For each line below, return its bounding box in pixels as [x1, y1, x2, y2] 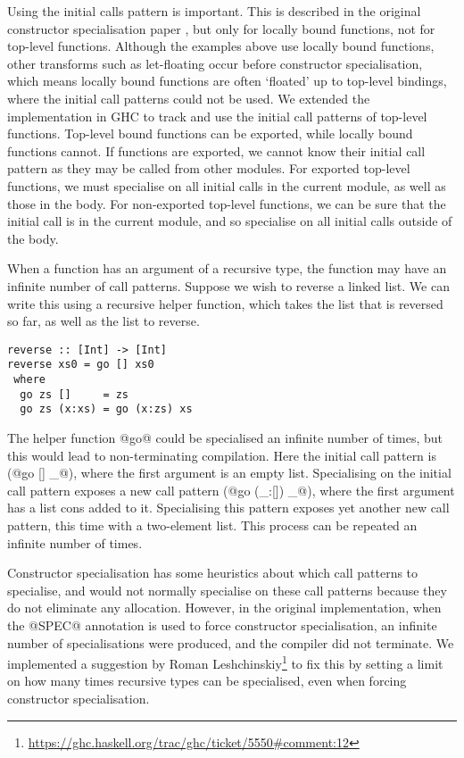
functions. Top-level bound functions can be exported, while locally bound [7, 124, 413, 143]
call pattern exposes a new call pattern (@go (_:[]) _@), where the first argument [7, 480, 455, 499]
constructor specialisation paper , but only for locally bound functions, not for [7, 19, 435, 37]
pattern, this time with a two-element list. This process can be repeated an [7, 515, 418, 534]
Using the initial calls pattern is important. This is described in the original [7, 2, 421, 20]
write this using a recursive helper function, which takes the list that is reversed [7, 294, 443, 312]
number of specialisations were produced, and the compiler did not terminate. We [7, 633, 454, 652]
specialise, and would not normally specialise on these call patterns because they [7, 580, 447, 599]
